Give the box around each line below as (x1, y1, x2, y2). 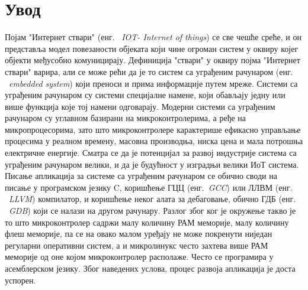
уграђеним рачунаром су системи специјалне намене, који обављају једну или (5, 89, 285, 101)
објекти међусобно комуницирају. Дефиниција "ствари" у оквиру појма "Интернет (5, 54, 300, 66)
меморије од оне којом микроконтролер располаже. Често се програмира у (5, 250, 274, 263)
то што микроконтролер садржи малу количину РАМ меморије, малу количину (5, 216, 289, 228)
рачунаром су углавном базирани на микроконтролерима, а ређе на (5, 112, 246, 124)
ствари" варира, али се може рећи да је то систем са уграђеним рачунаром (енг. (5, 65, 293, 77)
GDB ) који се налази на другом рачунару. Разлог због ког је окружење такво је (9, 204, 296, 217)
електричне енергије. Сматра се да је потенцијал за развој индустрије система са (5, 146, 297, 159)
